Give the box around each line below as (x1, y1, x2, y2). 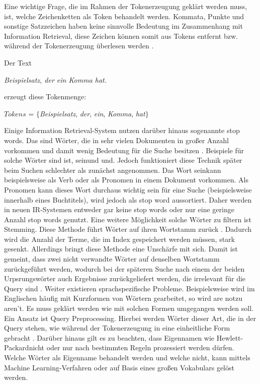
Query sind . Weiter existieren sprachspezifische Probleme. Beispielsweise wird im (4, 283, 255, 293)
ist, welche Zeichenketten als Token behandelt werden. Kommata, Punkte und (4, 11, 244, 21)
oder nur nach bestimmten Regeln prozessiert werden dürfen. (46, 342, 234, 353)
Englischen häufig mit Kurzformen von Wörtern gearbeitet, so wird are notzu (4, 293, 242, 303)
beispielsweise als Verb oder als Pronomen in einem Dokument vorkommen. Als (4, 174, 248, 185)
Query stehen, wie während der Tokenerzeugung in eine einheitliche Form (4, 323, 230, 333)
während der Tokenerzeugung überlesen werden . (4, 40, 154, 51)
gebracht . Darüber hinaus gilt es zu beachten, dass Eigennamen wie (4, 332, 215, 343)
